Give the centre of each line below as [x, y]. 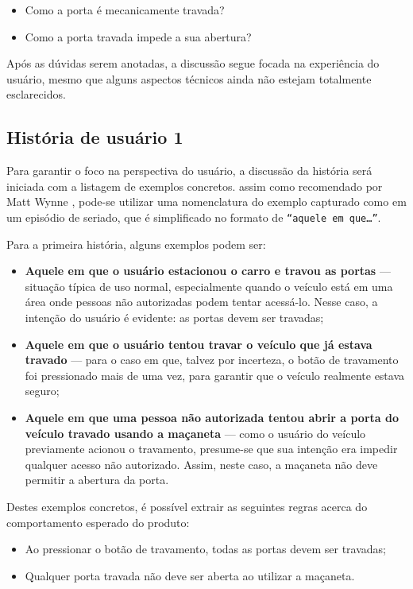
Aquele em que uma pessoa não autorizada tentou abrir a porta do [212, 417]
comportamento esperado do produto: [98, 522]
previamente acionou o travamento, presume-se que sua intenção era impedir [211, 449]
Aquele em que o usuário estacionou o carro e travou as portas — [208, 271]
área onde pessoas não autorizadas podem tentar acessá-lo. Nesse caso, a [201, 302]
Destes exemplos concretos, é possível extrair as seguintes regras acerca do [187, 506]
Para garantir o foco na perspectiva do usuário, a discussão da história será [189, 170]
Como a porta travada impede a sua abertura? [138, 36]
